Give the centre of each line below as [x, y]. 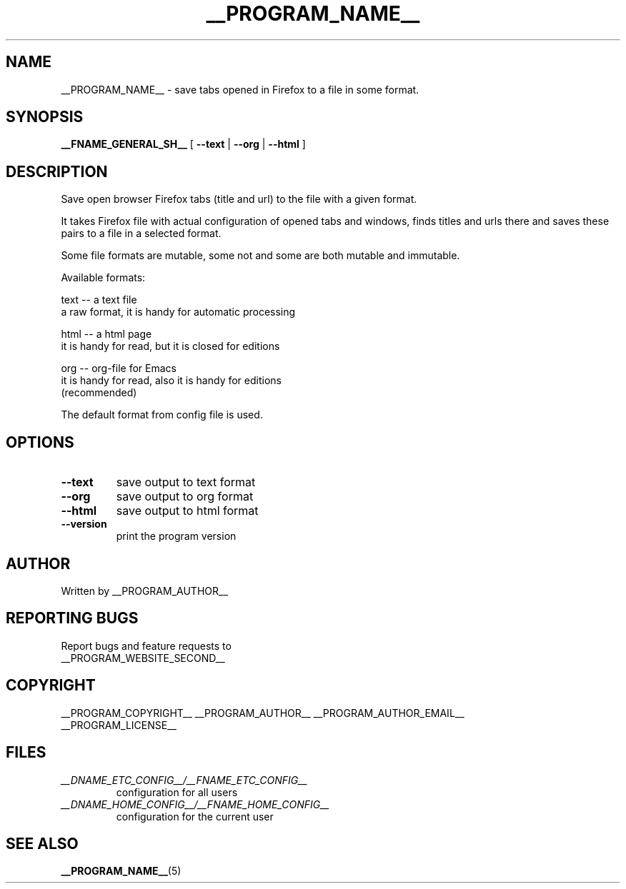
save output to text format [186, 482]
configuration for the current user [195, 816]
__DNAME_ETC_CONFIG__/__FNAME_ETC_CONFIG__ [184, 780]
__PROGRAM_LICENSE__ [119, 725]
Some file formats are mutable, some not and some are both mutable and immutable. [260, 256]
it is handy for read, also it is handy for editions [171, 381]
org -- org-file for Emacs [119, 368]
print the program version [176, 536]
